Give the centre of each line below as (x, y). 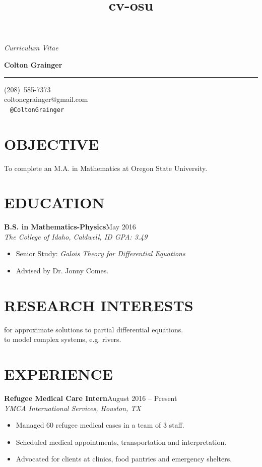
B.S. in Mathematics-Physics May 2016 (70, 227)
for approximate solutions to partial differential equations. (94, 329)
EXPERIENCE (58, 374)
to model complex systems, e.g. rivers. (63, 339)
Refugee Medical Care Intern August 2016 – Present (91, 398)
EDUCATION (54, 202)
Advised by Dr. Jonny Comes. (62, 271)
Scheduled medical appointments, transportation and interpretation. (121, 442)
